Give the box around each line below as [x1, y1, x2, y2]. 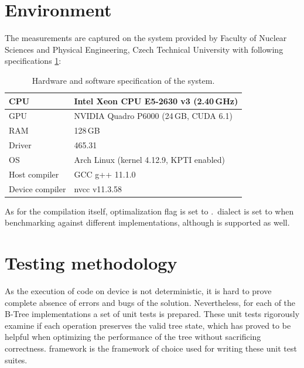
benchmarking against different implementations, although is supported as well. [5, 216, 290, 229]
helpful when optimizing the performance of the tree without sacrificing [5, 330, 261, 343]
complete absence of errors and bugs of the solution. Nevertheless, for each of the [5, 296, 296, 308]
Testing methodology [5, 251, 177, 275]
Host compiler [9, 168, 59, 180]
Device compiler [9, 182, 66, 195]
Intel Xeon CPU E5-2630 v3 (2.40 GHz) [74, 94, 238, 107]
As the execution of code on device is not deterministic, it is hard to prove [5, 284, 272, 297]
